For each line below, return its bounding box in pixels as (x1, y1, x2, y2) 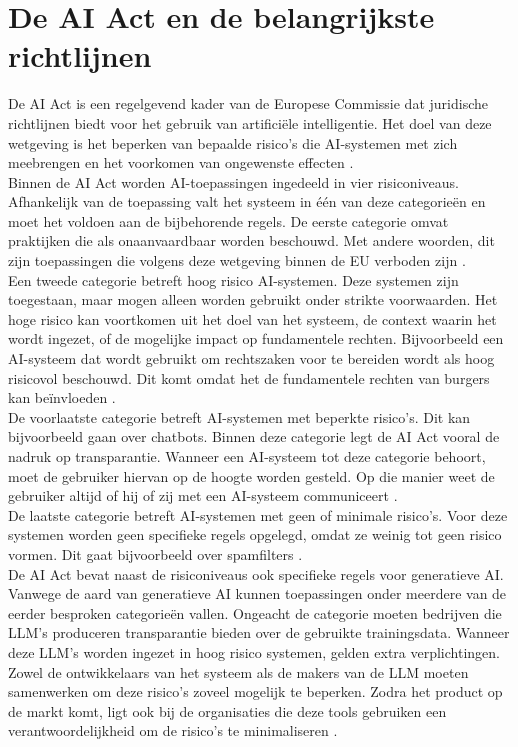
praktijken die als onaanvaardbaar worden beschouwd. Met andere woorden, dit (8, 230, 495, 251)
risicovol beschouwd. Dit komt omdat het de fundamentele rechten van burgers (8, 367, 490, 388)
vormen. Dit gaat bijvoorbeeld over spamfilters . (8, 543, 303, 564)
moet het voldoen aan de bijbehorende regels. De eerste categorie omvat (8, 210, 449, 231)
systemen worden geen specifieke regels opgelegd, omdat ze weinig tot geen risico (8, 524, 502, 545)
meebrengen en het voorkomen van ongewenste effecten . (8, 152, 354, 173)
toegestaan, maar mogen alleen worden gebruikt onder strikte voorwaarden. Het (8, 289, 498, 310)
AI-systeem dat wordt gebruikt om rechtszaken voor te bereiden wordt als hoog (8, 348, 495, 369)
